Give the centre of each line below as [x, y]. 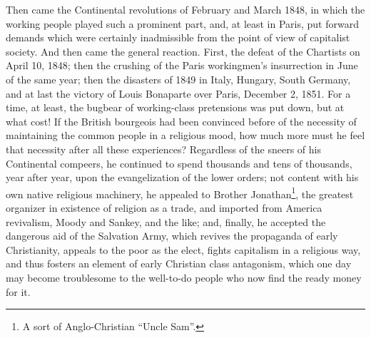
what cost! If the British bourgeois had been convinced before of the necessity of [181, 121]
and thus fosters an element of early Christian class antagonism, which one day [179, 263]
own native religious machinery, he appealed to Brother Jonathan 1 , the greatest [180, 193]
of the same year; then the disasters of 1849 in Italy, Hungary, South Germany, [178, 79]
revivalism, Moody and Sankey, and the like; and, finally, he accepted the [166, 221]
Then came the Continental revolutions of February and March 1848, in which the [185, 9]
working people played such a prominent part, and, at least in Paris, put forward [182, 23]
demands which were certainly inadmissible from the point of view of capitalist [178, 37]
